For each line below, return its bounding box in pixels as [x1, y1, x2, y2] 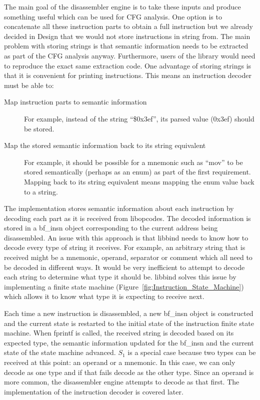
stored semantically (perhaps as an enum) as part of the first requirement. [24, 166, 251, 177]
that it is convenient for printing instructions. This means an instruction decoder [4, 70, 251, 80]
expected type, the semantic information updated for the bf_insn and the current [4, 337, 254, 347]
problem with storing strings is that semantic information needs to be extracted [4, 40, 248, 51]
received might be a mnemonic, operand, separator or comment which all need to [4, 252, 252, 262]
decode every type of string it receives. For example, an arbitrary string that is [4, 242, 245, 252]
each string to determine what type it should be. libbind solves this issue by [4, 271, 236, 282]
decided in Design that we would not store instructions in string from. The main [4, 30, 250, 41]
